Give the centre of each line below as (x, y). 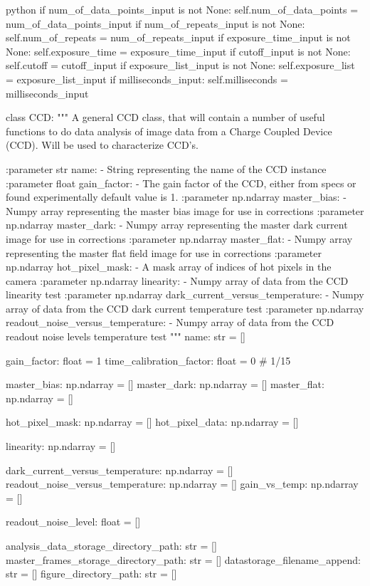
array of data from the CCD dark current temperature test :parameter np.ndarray (185, 308)
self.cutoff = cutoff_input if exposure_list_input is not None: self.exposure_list (180, 65)
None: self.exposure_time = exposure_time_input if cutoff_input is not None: (178, 51)
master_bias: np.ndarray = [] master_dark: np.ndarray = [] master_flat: (165, 384)
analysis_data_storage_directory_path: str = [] (111, 545)
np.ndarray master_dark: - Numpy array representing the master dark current (177, 225)
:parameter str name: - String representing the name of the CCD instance (166, 168)
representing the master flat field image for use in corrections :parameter (164, 252)
